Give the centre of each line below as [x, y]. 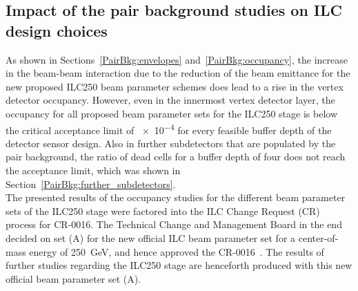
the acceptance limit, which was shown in [93, 170]
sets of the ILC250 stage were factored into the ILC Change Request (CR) [163, 210]
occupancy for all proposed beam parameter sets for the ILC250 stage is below [172, 113]
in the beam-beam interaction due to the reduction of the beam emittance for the [178, 73]
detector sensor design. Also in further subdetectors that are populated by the [171, 143]
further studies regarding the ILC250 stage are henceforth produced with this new [179, 265]
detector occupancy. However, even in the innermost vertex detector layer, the [170, 100]
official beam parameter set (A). [73, 278]
